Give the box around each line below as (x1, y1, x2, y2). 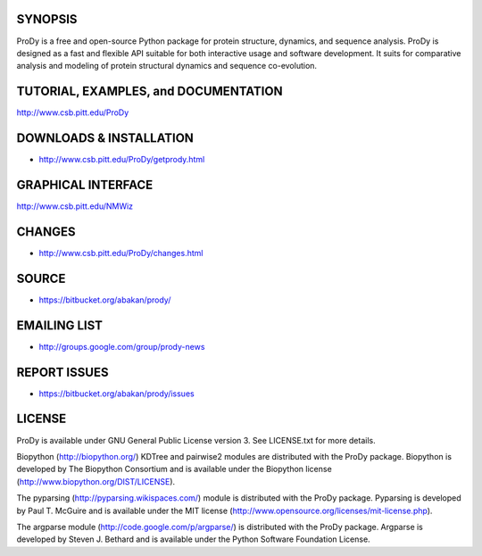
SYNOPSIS (16, 12, 78, 27)
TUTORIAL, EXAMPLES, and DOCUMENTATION (16, 84, 283, 99)
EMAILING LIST (16, 318, 103, 333)
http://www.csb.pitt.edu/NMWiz (16, 201, 134, 212)
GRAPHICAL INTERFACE (16, 177, 154, 192)
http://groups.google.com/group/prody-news (38, 341, 205, 352)
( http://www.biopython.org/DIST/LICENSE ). (16, 476, 176, 486)
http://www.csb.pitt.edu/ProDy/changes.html (38, 247, 204, 258)
